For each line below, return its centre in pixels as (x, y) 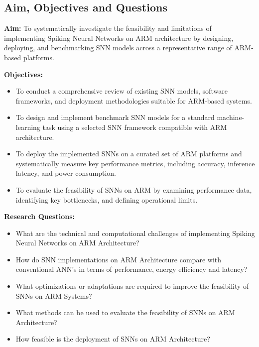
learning (28, 127)
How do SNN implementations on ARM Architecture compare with (118, 259)
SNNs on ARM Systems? (54, 295)
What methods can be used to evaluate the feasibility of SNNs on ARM (125, 312)
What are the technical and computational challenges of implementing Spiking (135, 233)
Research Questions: (39, 216)
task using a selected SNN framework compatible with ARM (135, 127)
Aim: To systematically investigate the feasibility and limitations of (108, 28)
